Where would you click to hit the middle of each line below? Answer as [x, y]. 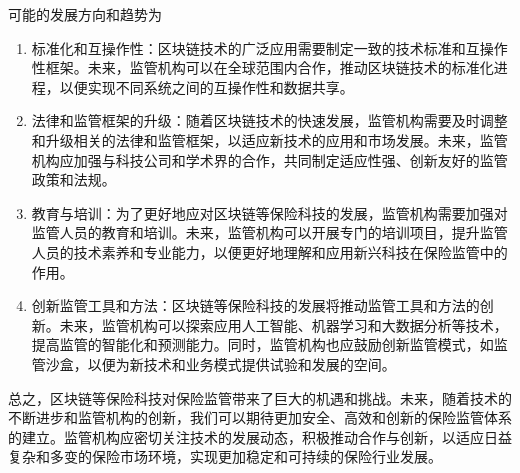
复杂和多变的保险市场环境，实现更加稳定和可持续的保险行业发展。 [225, 456]
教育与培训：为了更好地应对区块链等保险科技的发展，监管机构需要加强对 [269, 212]
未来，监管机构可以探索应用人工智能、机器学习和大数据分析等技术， [283, 324]
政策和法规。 [73, 179]
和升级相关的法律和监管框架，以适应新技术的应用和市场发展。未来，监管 [269, 139]
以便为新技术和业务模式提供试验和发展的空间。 [241, 363]
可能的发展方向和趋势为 [85, 14]
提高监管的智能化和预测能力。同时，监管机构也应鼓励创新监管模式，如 [262, 344]
